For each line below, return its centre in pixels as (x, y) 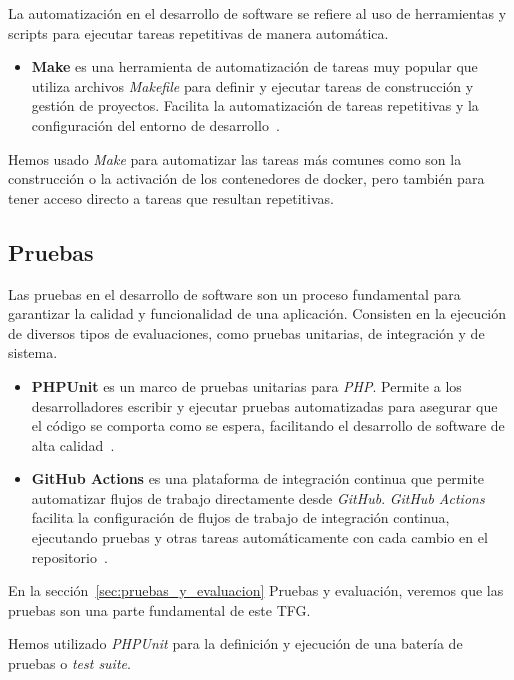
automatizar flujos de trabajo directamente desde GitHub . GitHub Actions (258, 497)
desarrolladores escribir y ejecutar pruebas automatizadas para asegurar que (264, 405)
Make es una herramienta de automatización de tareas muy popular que (254, 66)
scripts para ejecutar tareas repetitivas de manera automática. (198, 32)
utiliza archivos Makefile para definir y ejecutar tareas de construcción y (252, 85)
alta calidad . (73, 444)
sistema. (33, 352)
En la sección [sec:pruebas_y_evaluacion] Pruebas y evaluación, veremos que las (256, 590)
